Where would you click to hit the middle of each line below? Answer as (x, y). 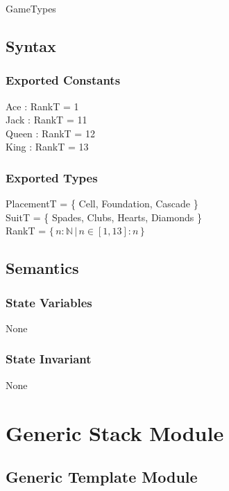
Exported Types (52, 177)
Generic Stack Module (115, 432)
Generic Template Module (102, 477)
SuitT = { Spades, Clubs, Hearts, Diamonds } (104, 217)
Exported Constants (63, 80)
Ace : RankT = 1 (42, 106)
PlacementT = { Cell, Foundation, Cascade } (102, 204)
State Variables (49, 302)
